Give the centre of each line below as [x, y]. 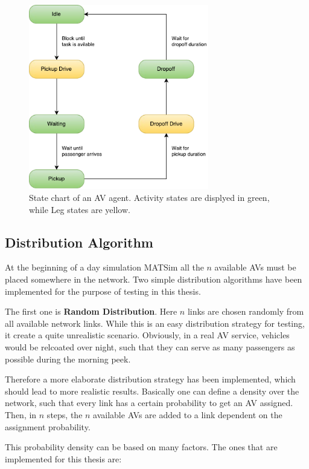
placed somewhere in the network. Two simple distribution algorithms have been [154, 279]
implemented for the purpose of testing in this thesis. [103, 291]
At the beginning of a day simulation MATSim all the [104, 267]
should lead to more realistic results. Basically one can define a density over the [152, 391]
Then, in [21, 414]
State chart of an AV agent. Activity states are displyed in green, [149, 198]
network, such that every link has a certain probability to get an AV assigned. [149, 403]
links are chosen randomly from [246, 311]
